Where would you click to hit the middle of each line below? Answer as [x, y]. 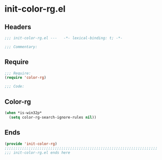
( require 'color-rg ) [26, 78]
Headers [18, 27]
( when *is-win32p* [23, 113]
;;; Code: [15, 87]
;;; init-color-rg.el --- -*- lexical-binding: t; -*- [64, 38]
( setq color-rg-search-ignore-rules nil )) [53, 117]
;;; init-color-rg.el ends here [37, 153]
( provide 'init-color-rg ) [31, 144]
